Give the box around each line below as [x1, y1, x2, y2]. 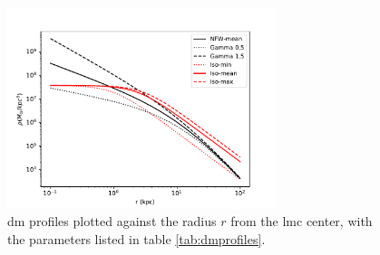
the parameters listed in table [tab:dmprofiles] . [7, 229, 266, 248]
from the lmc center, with [230, 212, 373, 231]
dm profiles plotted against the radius [7, 212, 217, 231]
